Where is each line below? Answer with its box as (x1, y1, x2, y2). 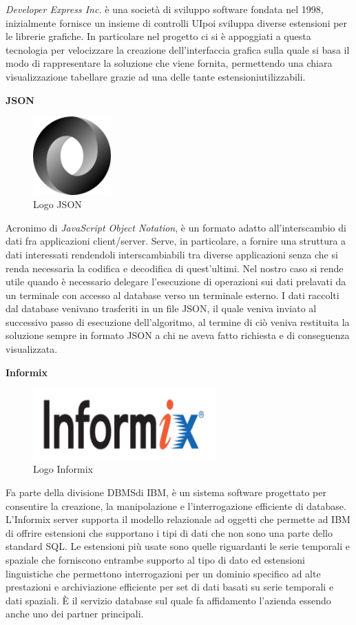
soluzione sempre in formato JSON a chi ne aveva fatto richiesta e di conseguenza (6, 328, 350, 342)
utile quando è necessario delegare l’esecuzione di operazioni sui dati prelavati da (6, 274, 346, 289)
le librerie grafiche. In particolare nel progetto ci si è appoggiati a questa (6, 29, 311, 43)
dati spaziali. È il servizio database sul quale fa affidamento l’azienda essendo (6, 593, 331, 607)
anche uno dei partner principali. (6, 606, 144, 621)
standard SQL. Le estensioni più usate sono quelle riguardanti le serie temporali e (6, 539, 350, 553)
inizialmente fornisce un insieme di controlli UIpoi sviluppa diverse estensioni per (6, 15, 348, 30)
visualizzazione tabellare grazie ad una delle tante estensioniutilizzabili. (6, 69, 306, 83)
